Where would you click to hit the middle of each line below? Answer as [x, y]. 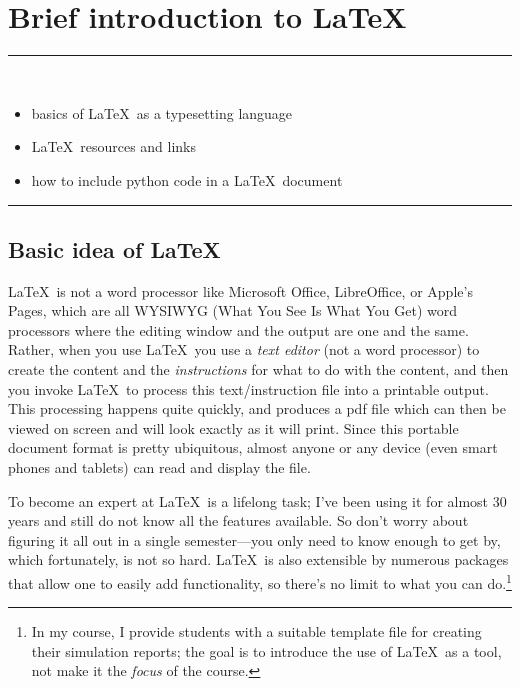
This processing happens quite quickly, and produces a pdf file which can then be [257, 408]
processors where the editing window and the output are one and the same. [238, 329]
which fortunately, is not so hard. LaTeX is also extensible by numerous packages [258, 559]
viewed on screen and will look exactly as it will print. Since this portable [233, 427]
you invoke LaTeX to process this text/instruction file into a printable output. [248, 388]
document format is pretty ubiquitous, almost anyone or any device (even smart [253, 447]
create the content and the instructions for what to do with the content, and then [258, 369]
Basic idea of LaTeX [114, 248]
